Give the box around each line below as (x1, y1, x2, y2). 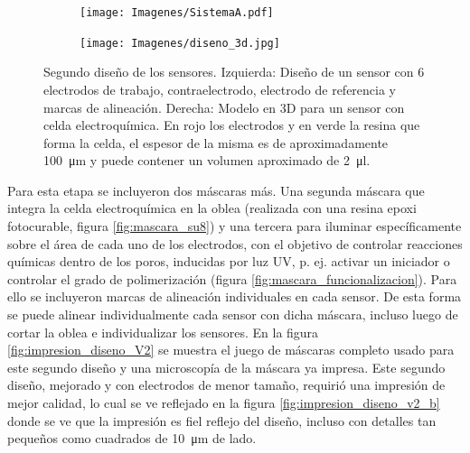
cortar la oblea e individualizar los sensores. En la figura (7, 322, 319, 341)
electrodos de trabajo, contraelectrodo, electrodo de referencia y (43, 79, 397, 98)
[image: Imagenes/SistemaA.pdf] (80, 6, 274, 19)
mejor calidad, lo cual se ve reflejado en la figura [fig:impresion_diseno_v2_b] (7, 393, 440, 411)
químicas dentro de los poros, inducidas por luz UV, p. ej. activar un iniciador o (7, 252, 450, 271)
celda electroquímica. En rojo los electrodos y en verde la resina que (43, 116, 420, 134)
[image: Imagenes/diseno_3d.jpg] (80, 36, 280, 50)
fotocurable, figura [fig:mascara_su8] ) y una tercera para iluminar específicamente (7, 217, 462, 236)
